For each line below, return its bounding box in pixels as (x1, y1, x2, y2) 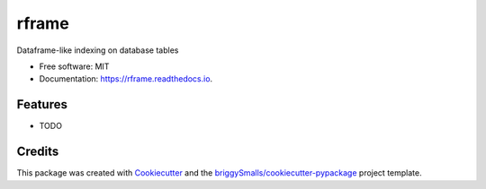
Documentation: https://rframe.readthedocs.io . (39, 73, 213, 84)
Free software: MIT (39, 61, 110, 72)
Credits (16, 144, 59, 159)
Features (16, 97, 67, 112)
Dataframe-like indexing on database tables (16, 45, 179, 56)
